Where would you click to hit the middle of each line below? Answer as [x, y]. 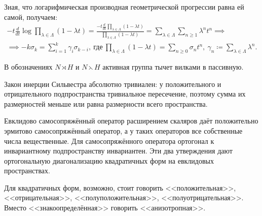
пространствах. [27, 171]
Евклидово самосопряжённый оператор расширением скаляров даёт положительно [131, 121]
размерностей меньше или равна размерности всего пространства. [106, 103]
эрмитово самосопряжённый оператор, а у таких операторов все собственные [123, 130]
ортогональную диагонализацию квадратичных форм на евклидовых [109, 160]
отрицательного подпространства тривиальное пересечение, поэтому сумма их [125, 94]
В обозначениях [28, 66]
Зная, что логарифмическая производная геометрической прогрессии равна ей [124, 7]
